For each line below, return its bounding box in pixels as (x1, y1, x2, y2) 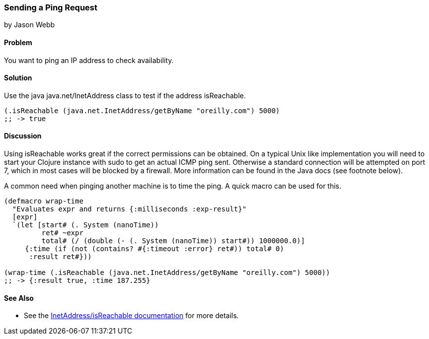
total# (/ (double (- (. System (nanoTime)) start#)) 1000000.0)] (41, 237, 305, 245)
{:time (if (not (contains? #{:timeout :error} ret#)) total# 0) (25, 245, 284, 253)
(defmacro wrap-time (4, 197, 84, 205)
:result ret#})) (29, 253, 92, 261)
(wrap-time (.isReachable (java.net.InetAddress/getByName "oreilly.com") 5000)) (4, 269, 330, 277)
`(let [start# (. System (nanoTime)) (12, 221, 159, 229)
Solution (4, 73, 32, 82)
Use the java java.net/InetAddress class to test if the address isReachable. (4, 91, 246, 100)
